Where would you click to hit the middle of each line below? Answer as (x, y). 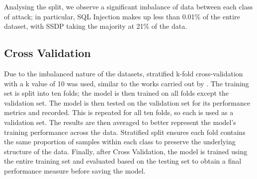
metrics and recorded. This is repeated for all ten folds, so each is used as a (119, 112)
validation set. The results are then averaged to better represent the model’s (120, 122)
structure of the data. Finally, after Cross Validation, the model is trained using (126, 151)
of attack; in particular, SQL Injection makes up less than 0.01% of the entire (122, 16)
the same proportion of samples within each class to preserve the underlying (120, 142)
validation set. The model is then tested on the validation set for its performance (127, 102)
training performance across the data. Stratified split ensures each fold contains (125, 132)
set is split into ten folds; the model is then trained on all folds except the (116, 93)
